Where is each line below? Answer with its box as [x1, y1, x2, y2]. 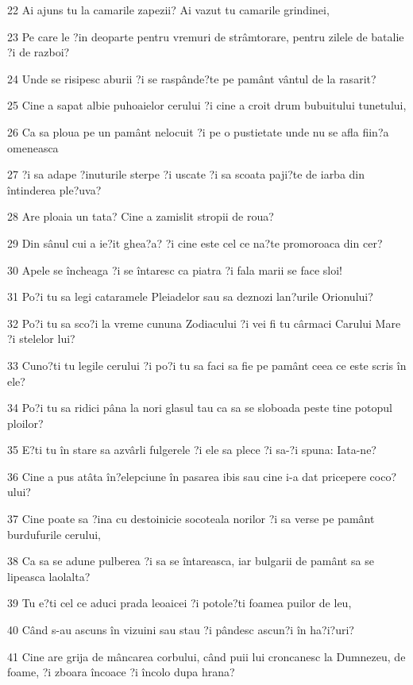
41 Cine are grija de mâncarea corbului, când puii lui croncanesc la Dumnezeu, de [7, 648, 406, 664]
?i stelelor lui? [7, 330, 75, 347]
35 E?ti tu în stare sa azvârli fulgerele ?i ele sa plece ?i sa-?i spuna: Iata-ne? [7, 441, 376, 458]
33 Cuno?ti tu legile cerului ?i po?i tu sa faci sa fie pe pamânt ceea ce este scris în [7, 356, 407, 373]
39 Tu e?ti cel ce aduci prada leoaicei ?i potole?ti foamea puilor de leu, [7, 595, 352, 611]
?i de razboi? [7, 44, 70, 60]
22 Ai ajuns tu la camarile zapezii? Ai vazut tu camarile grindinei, [7, 2, 330, 17]
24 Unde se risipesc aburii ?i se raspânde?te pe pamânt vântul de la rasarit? [7, 70, 376, 87]
